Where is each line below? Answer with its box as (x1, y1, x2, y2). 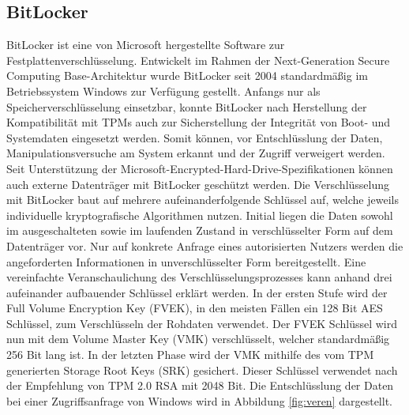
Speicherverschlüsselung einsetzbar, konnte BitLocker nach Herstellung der (6, 98, 367, 115)
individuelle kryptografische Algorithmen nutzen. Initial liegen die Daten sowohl (6, 206, 393, 223)
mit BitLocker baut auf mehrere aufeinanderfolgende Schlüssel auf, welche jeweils (6, 191, 399, 208)
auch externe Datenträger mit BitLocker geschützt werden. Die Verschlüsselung (6, 175, 390, 192)
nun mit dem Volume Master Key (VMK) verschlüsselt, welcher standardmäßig (6, 330, 390, 347)
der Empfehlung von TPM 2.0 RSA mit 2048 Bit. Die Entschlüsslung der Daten (6, 377, 394, 394)
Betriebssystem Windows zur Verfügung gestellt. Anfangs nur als (6, 82, 321, 99)
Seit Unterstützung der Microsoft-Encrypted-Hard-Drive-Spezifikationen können (6, 160, 393, 176)
